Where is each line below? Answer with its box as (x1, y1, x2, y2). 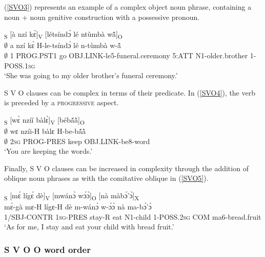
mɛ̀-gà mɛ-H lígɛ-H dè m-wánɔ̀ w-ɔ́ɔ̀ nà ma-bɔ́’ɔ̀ (4, 201, 152, 212)
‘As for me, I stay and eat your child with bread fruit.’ (4, 221, 174, 232)
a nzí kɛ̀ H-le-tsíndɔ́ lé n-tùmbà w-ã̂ (10, 40, 121, 51)
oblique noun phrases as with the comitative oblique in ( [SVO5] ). (4, 173, 209, 183)
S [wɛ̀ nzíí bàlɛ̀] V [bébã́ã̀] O (4, 114, 85, 126)
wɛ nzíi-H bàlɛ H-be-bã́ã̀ (10, 126, 86, 136)
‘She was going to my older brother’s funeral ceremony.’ (4, 70, 178, 81)
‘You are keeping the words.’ (4, 146, 93, 156)
